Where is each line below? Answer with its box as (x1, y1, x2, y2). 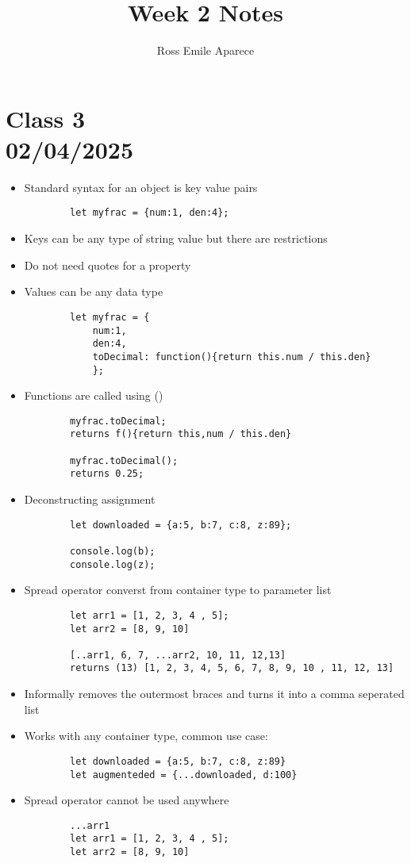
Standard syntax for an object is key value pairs (24, 178, 258, 195)
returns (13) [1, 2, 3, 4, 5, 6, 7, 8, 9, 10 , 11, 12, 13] (70, 662, 394, 674)
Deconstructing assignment (24, 491, 156, 508)
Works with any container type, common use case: (24, 727, 268, 744)
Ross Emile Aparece (156, 42, 255, 59)
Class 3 (6, 102, 86, 134)
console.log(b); (70, 545, 156, 557)
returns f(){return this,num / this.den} (70, 428, 292, 440)
